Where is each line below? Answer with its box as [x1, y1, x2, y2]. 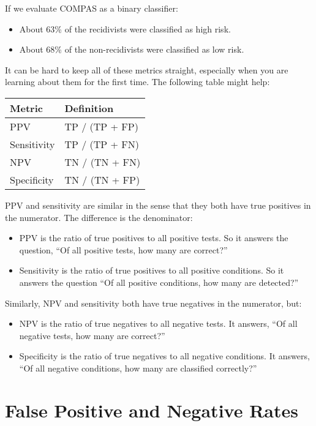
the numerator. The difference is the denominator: [5, 211, 193, 223]
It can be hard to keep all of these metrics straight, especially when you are [5, 63, 288, 76]
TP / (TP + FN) [64, 136, 140, 151]
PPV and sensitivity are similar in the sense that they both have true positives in [5, 198, 311, 211]
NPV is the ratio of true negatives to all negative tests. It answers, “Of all [19, 317, 298, 330]
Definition [64, 100, 114, 115]
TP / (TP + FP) [64, 119, 138, 133]
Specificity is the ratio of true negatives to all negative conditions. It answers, [19, 349, 310, 362]
